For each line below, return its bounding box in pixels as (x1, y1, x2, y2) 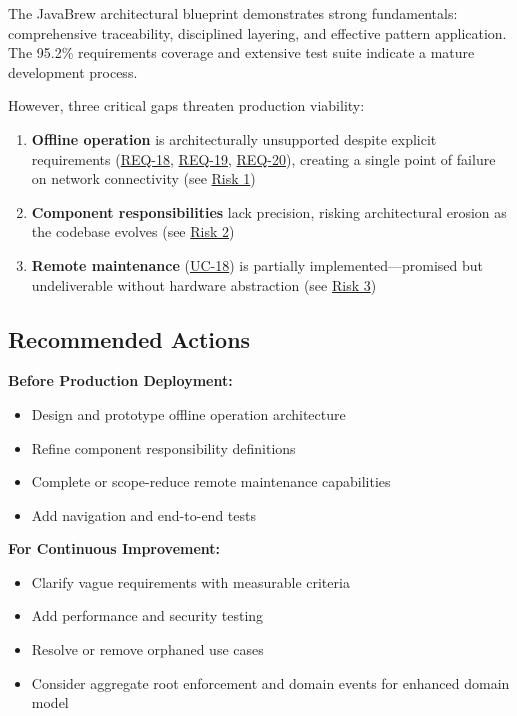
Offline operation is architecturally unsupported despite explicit (31, 128, 437, 149)
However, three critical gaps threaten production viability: (8, 95, 365, 116)
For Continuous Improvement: (8, 538, 221, 559)
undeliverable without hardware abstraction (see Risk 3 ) (31, 274, 377, 295)
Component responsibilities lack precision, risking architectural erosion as (31, 201, 507, 222)
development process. (8, 61, 138, 82)
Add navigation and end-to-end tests (31, 504, 256, 525)
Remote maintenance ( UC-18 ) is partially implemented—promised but (31, 254, 484, 275)
